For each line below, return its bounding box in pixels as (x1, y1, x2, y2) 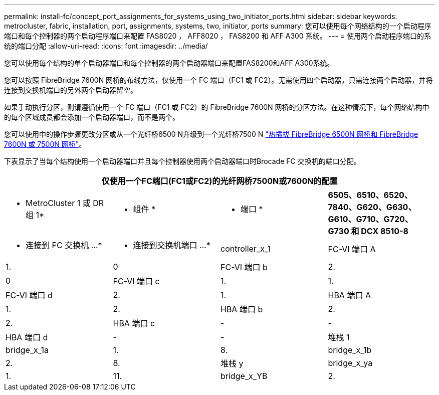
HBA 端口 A (328, 290, 371, 300)
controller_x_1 (221, 244, 271, 254)
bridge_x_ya (328, 358, 373, 368)
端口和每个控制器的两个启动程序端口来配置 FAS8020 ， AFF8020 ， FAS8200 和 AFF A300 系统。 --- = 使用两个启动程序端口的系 (4, 32, 431, 40)
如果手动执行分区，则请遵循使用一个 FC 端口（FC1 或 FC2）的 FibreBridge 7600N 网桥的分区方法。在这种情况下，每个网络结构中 (4, 103, 429, 111)
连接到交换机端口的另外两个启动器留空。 (4, 86, 137, 94)
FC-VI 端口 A (328, 244, 376, 254)
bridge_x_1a (6, 345, 49, 355)
